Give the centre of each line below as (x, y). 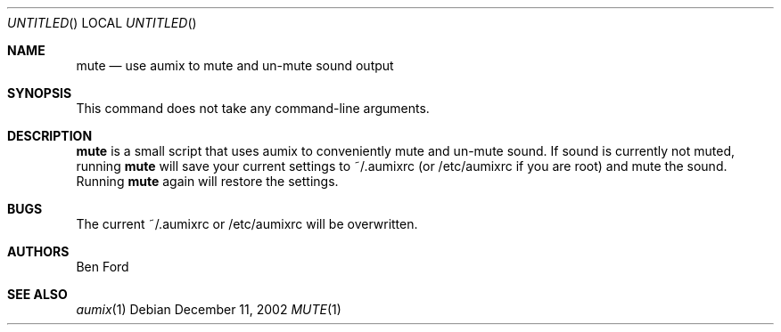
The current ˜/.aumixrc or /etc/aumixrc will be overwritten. (247, 224)
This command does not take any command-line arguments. (253, 108)
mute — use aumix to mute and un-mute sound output (235, 65)
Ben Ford (103, 267)
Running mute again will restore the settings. (207, 181)
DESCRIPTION (50, 136)
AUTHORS (38, 251)
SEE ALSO (37, 294)
